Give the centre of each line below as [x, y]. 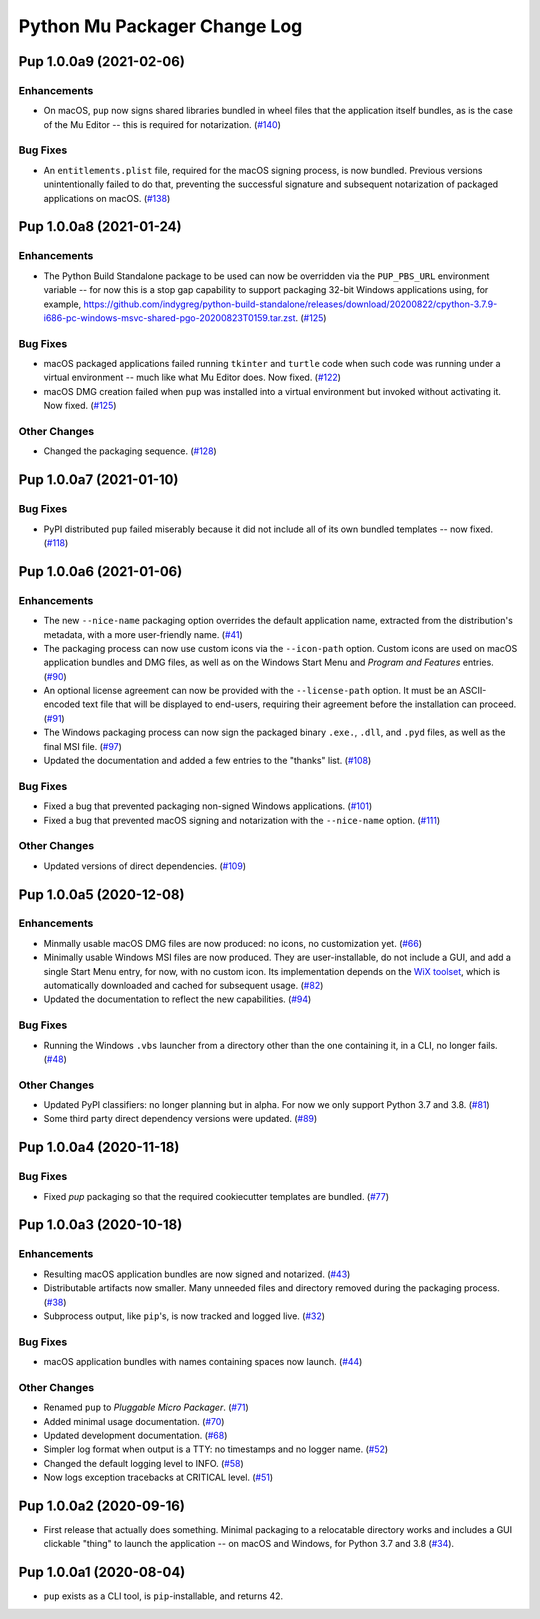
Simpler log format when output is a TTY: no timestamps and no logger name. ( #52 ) [216, 1449]
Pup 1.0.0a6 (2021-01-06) [100, 571]
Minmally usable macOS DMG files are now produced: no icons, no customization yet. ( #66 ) [233, 943]
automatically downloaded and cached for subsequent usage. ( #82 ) [183, 986]
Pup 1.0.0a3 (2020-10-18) [100, 1225]
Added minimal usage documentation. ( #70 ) [134, 1421]
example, [62, 304]
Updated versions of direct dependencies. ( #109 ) [145, 866]
